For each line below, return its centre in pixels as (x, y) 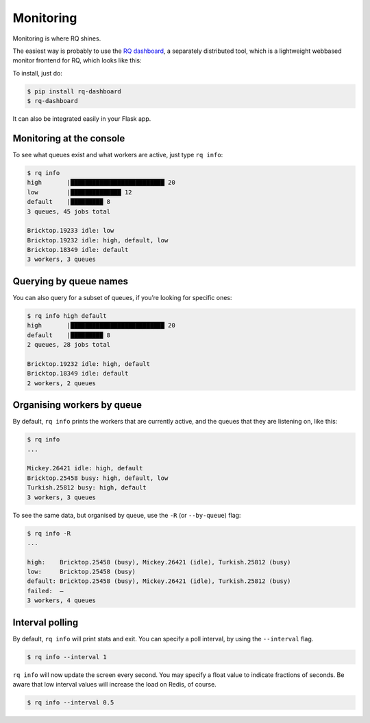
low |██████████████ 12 (80, 192)
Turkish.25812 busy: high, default (87, 488)
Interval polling (46, 622)
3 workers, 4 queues (61, 600)
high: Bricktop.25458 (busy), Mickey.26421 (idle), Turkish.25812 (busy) (159, 562)
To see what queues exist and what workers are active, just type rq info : (118, 154)
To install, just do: (38, 73)
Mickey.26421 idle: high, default (85, 468)
